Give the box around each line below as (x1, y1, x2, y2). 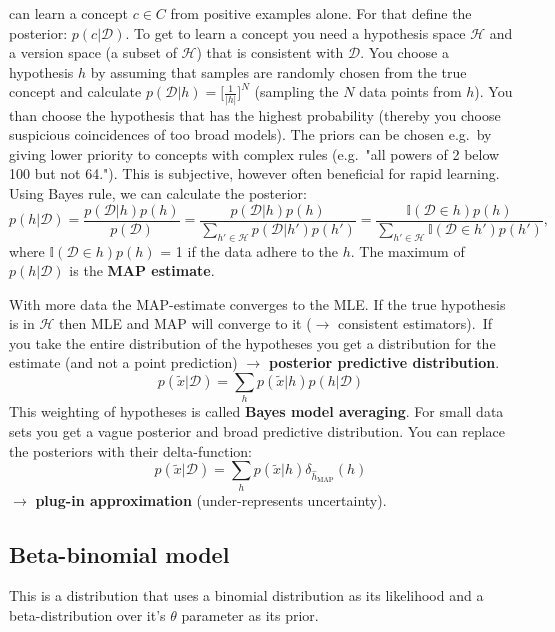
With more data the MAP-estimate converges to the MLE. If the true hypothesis (9, 293, 506, 314)
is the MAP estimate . (69, 260, 215, 281)
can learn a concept (9, 3, 129, 23)
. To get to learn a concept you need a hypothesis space (125, 22, 466, 43)
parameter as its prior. (181, 604, 319, 625)
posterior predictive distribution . (268, 352, 500, 373)
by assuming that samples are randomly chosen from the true (90, 61, 467, 82)
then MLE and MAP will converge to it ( (59, 313, 312, 334)
